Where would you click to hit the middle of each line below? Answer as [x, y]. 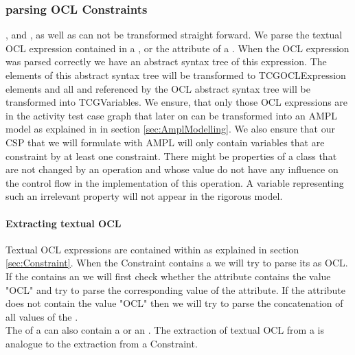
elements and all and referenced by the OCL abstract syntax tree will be [158, 88]
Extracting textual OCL [64, 223]
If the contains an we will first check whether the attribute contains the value [168, 276]
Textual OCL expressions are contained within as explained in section [152, 249]
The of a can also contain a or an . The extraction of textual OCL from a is [165, 330]
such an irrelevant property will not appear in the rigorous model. [144, 196]
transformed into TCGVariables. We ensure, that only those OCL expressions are [177, 102]
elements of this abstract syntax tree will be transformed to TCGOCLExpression [176, 75]
